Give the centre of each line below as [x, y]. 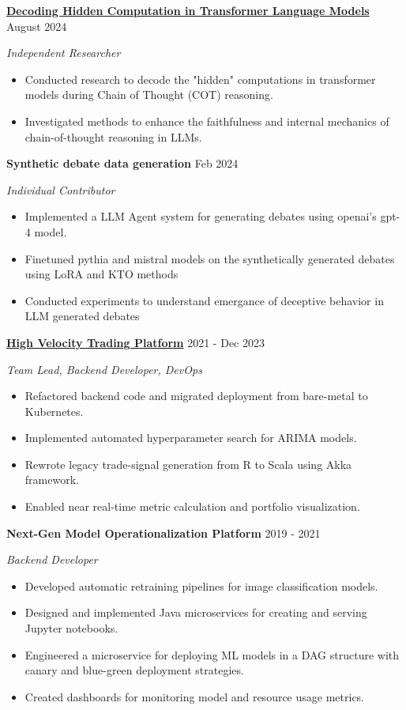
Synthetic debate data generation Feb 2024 [122, 163]
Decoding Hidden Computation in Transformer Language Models [188, 10]
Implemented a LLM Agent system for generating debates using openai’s [201, 216]
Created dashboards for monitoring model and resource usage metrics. [195, 696]
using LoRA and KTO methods [101, 274]
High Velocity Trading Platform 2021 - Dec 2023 [135, 342]
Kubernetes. [54, 411]
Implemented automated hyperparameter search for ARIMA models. [191, 438]
